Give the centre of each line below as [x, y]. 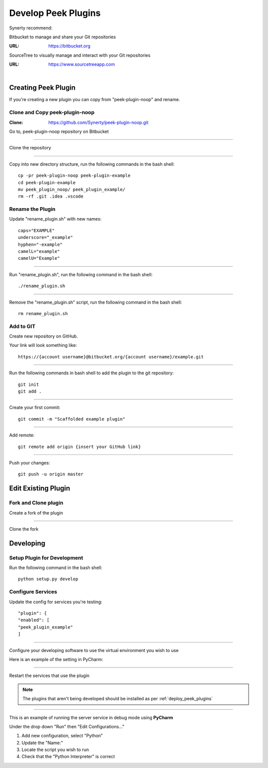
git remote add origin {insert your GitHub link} [80, 446]
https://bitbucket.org [69, 46]
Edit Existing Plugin [40, 489]
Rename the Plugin [32, 209]
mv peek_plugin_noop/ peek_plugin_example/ [72, 189]
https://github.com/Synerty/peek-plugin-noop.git [99, 122]
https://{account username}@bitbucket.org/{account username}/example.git [111, 357]
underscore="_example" [46, 237]
